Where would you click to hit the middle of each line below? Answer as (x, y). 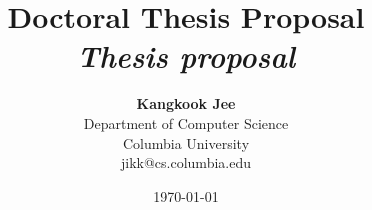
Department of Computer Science (186, 122)
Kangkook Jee (186, 103)
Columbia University (186, 142)
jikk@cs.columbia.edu (186, 162)
